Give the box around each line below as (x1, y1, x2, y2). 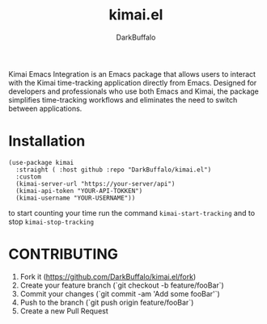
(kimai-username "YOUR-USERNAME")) (15, 194, 136, 202)
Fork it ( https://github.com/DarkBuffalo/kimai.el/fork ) (19, 271, 197, 281)
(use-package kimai (8, 158, 74, 166)
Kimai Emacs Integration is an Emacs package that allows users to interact (8, 69, 256, 78)
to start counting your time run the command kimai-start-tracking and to (8, 208, 256, 217)
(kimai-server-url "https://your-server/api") (15, 179, 176, 187)
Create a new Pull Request (19, 305, 109, 316)
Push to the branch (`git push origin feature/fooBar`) (19, 297, 194, 307)
